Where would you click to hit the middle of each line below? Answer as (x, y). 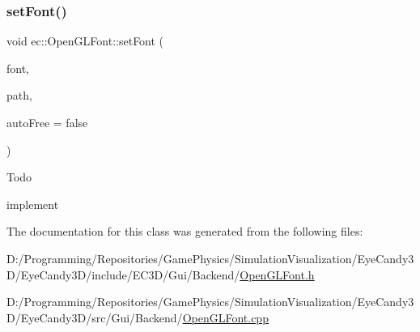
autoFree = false (47, 122)
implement (33, 204)
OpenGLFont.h (277, 274)
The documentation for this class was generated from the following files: (185, 231)
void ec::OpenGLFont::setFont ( (85, 41)
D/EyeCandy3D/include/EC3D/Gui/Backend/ (123, 274)
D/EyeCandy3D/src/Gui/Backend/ (95, 317)
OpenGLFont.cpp (225, 317)
